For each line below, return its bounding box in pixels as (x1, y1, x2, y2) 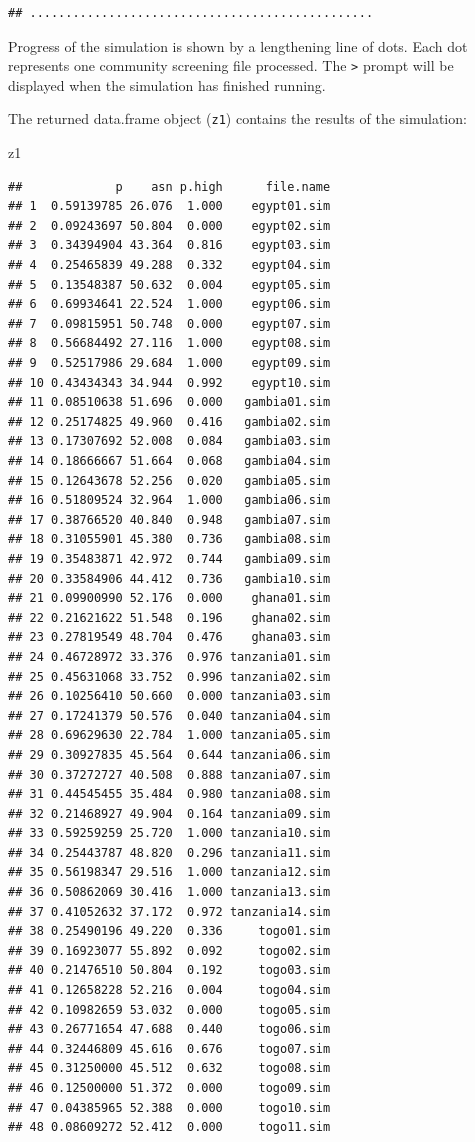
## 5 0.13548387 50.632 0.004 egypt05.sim (8, 277, 331, 292)
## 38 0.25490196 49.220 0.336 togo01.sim (8, 924, 331, 939)
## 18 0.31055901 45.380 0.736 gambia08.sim (8, 532, 331, 547)
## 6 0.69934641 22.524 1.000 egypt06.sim (8, 297, 331, 312)
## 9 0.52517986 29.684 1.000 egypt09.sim (8, 356, 331, 371)
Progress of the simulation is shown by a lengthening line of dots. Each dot (8, 35, 468, 56)
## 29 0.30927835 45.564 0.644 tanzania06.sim (8, 747, 331, 762)
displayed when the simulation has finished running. (8, 74, 326, 95)
